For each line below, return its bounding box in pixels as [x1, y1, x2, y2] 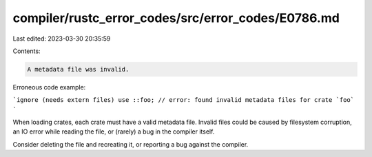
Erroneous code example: [12, 83, 86, 91]
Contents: [12, 47, 41, 55]
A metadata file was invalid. [27, 65, 130, 73]
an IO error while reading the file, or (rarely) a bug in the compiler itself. [12, 127, 215, 136]
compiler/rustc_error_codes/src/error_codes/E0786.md [12, 10, 340, 25]
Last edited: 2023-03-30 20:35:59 [12, 34, 111, 43]
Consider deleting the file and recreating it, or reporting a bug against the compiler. [12, 140, 249, 148]
